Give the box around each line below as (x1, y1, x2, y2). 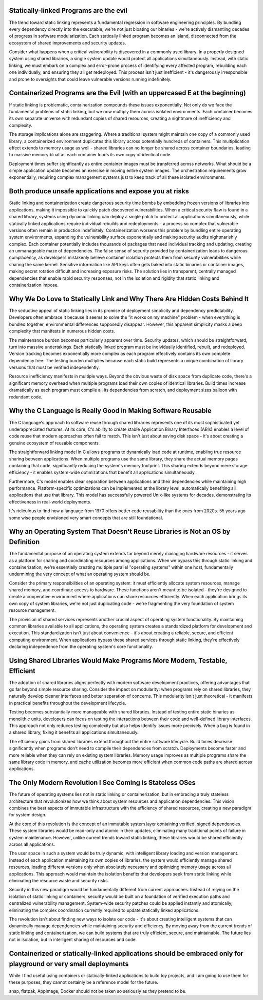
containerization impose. (9, 282, 59, 288)
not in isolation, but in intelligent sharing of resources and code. (9, 937, 137, 942)
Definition (9, 538, 40, 546)
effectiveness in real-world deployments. (9, 499, 92, 505)
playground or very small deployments (9, 959, 129, 968)
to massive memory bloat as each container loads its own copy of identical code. (9, 152, 172, 158)
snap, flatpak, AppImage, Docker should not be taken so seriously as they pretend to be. (9, 988, 187, 994)
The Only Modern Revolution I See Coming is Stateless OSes (9, 779, 196, 787)
